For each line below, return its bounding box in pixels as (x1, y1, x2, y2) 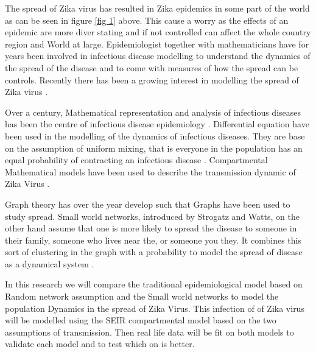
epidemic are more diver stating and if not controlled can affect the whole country (5, 26, 311, 38)
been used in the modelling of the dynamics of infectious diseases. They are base (5, 129, 305, 142)
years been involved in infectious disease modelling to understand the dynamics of (5, 49, 311, 62)
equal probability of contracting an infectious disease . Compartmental (5, 153, 268, 166)
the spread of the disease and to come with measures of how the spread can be (5, 61, 298, 74)
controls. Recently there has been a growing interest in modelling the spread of (5, 73, 299, 86)
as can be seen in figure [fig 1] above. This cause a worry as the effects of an (5, 13, 289, 26)
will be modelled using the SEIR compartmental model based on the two (5, 314, 276, 326)
